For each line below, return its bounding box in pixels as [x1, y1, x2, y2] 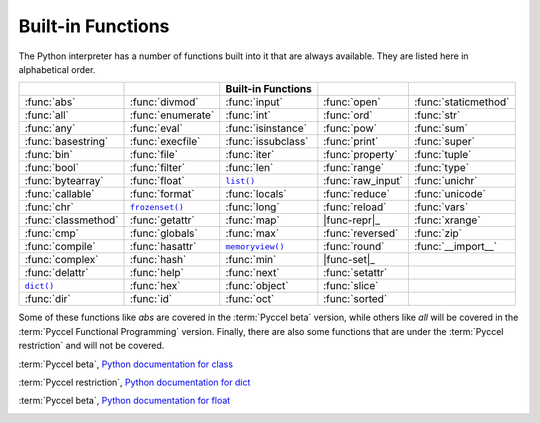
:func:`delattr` [24, 266, 89, 280]
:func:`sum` [414, 121, 469, 135]
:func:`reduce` [323, 187, 390, 201]
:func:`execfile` [130, 135, 201, 149]
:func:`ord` [323, 108, 373, 122]
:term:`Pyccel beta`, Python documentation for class [18, 358, 234, 370]
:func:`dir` [24, 292, 71, 306]
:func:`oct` [225, 292, 275, 306]
